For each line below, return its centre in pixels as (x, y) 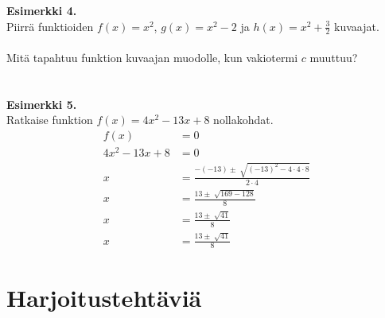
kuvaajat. (357, 26)
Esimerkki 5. (42, 104)
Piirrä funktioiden (50, 26)
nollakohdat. (243, 120)
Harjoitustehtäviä (104, 297)
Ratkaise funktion (50, 120)
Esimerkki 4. (42, 10)
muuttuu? (334, 58)
